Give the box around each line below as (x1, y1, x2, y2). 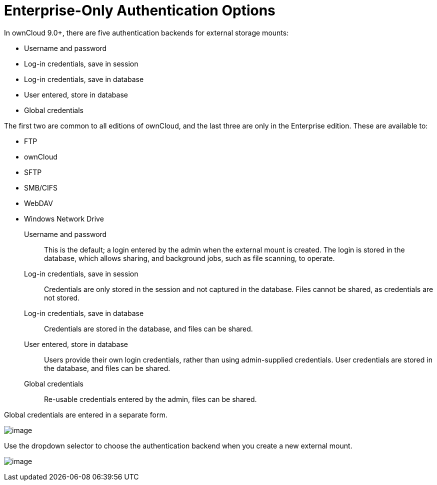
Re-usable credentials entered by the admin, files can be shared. (44, 394, 257, 403)
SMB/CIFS (24, 183, 58, 192)
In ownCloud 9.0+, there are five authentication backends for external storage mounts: (4, 28, 289, 37)
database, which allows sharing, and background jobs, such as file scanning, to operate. (44, 253, 335, 262)
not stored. (44, 293, 80, 302)
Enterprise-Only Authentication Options (4, 2, 275, 19)
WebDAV (24, 198, 53, 207)
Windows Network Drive (24, 214, 104, 223)
